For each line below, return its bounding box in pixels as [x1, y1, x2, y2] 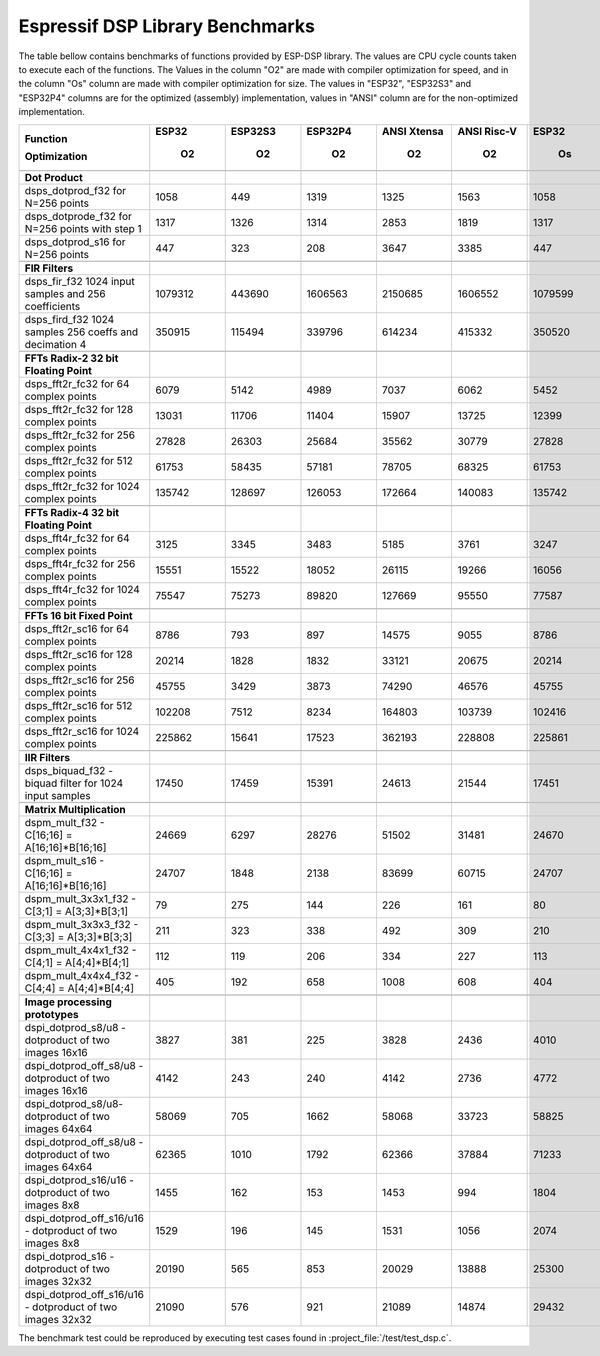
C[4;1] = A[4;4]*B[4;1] [24, 955, 130, 969]
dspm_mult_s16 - [24, 853, 105, 867]
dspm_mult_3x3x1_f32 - [24, 891, 137, 905]
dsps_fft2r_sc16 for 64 [24, 621, 130, 635]
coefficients [24, 299, 81, 313]
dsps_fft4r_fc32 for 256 [24, 556, 136, 570]
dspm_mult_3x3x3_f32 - [24, 917, 139, 931]
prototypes [24, 1007, 79, 1021]
